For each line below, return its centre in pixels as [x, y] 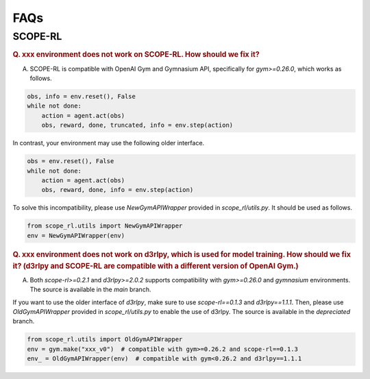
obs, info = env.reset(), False [82, 97]
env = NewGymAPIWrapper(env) [76, 235]
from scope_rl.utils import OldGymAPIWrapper [105, 340]
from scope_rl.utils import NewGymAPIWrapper [105, 226]
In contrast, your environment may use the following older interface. [109, 143]
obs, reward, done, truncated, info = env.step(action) [137, 125]
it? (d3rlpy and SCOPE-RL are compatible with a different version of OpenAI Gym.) [156, 266]
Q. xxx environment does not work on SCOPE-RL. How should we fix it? [136, 55]
